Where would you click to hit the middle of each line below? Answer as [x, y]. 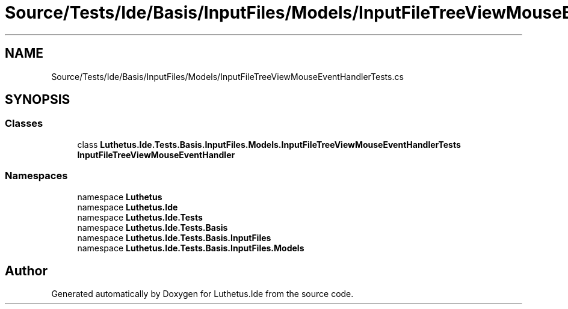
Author [26, 271]
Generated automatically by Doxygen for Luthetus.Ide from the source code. [202, 294]
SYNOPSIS [38, 100]
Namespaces [36, 176]
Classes [24, 124]
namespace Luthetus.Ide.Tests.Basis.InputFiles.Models [191, 248]
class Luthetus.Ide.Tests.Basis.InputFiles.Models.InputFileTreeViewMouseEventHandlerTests [269, 144]
